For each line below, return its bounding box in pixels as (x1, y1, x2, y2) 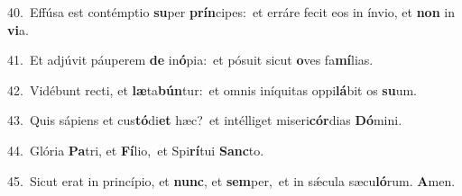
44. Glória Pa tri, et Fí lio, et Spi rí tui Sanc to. (7, 140, 264, 159)
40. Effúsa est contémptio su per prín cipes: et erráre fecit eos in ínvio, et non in (7, 3, 455, 21)
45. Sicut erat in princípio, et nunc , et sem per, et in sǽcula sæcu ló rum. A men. (7, 171, 456, 190)
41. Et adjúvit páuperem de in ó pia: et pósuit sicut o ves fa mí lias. (7, 50, 374, 69)
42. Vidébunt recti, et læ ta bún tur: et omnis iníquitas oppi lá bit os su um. (7, 80, 418, 99)
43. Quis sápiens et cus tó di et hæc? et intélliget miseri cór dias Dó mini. (7, 111, 402, 129)
